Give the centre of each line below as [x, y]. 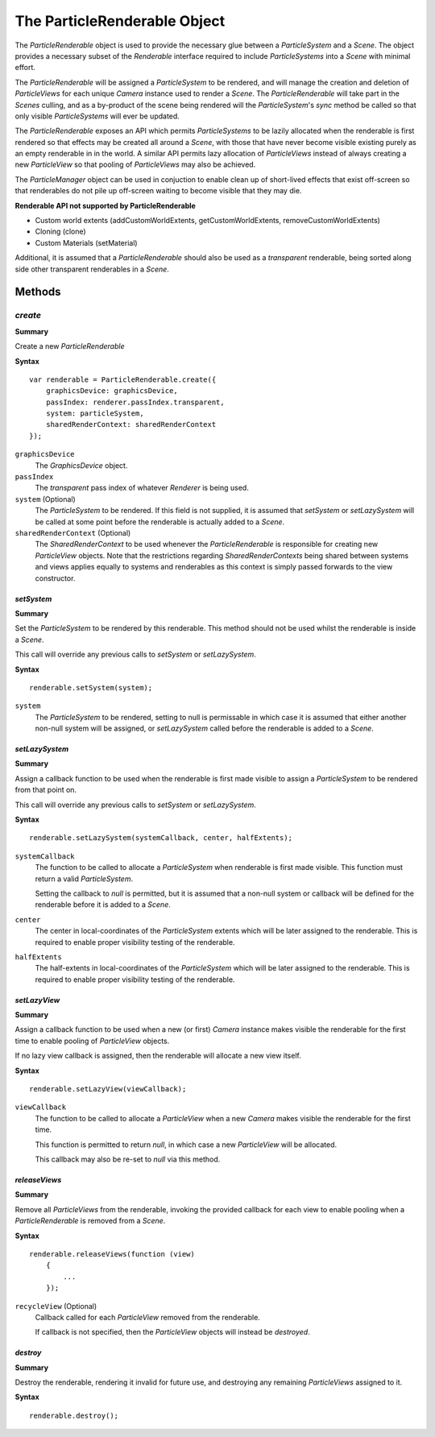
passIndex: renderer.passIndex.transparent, [135, 402]
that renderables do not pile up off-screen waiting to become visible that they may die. [158, 191]
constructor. [55, 578]
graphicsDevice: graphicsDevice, [112, 391]
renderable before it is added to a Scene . [103, 905]
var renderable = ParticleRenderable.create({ [123, 379]
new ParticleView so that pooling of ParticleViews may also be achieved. [135, 164]
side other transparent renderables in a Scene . [92, 269]
